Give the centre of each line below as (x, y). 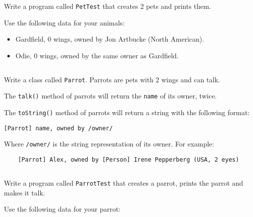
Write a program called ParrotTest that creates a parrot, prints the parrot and (124, 183)
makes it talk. (25, 192)
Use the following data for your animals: (64, 22)
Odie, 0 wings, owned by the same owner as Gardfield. (97, 55)
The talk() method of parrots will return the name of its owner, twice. (110, 96)
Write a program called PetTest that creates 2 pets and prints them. (108, 6)
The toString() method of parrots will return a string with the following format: (127, 112)
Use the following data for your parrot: (62, 209)
